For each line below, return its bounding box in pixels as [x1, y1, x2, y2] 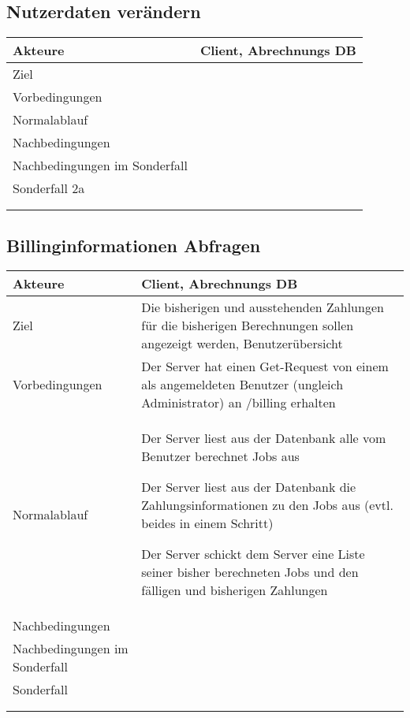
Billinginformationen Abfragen [6, 233, 261, 257]
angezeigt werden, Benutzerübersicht [141, 334, 343, 353]
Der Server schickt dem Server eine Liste [141, 545, 365, 564]
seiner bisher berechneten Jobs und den [141, 563, 359, 582]
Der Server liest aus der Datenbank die [141, 478, 356, 497]
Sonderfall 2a [13, 179, 85, 198]
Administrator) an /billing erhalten [141, 393, 336, 412]
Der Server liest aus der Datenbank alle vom [141, 429, 386, 448]
